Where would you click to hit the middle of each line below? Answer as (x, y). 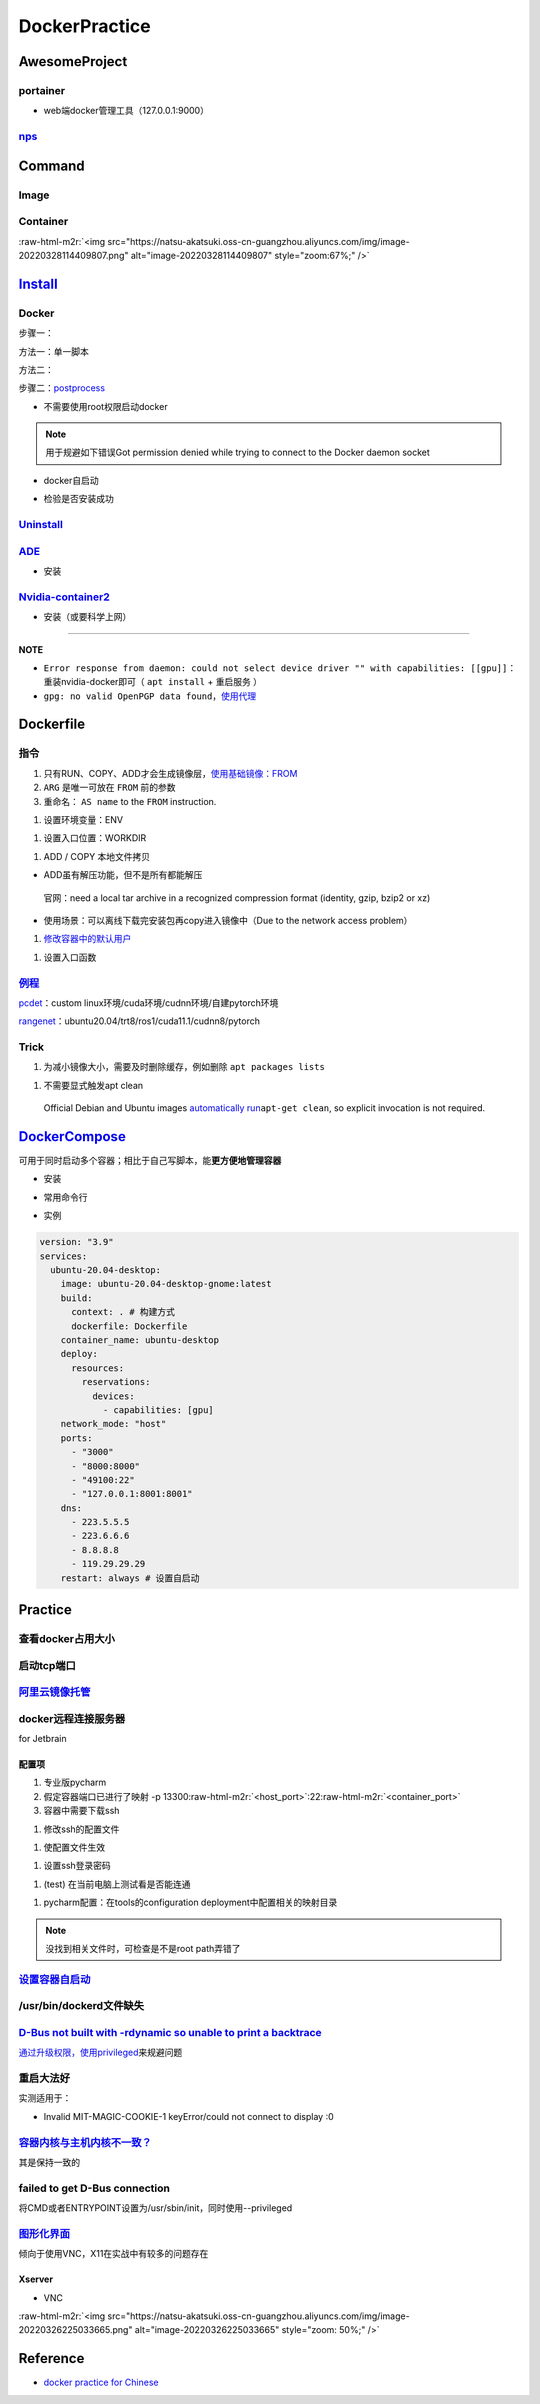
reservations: (116, 1382)
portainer (41, 90)
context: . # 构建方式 (123, 1312)
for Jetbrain (42, 1739)
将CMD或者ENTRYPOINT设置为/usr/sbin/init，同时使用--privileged (155, 2208)
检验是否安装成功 (78, 499)
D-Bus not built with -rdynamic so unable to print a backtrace (170, 2032)
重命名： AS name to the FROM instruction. (130, 801)
